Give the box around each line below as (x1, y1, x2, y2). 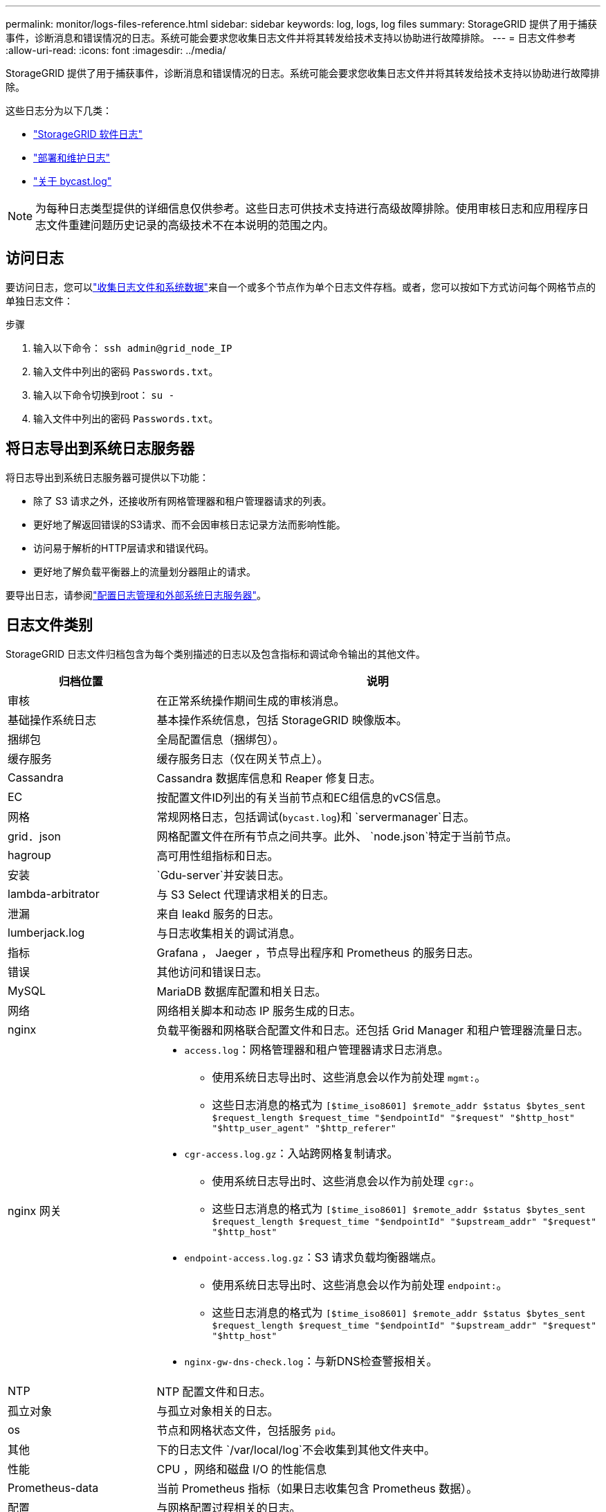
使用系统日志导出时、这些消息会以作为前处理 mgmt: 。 (212, 1070, 486, 1084)
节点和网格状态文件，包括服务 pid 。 (156, 1423, 342, 1437)
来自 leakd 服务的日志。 (156, 906, 280, 921)
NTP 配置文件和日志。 (156, 1384, 271, 1398)
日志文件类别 (6, 616, 93, 634)
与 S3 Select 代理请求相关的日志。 (156, 887, 335, 901)
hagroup (8, 847, 51, 862)
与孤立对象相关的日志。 (156, 1403, 279, 1418)
